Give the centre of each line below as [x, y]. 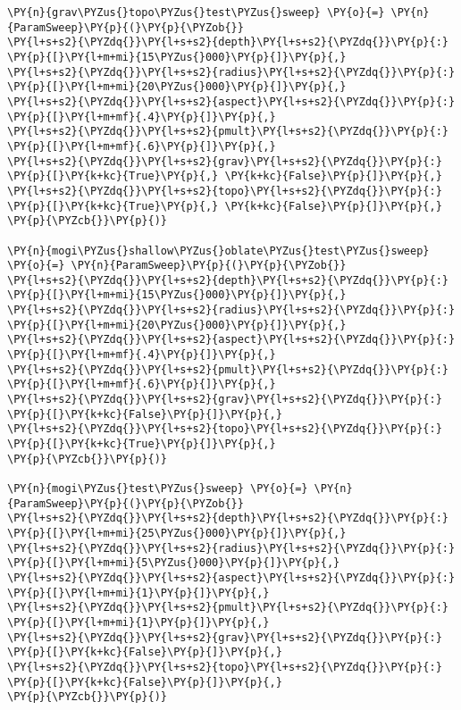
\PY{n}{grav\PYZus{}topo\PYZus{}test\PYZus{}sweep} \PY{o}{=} [196, 13]
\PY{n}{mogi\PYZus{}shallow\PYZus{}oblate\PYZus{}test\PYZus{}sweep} [218, 251]
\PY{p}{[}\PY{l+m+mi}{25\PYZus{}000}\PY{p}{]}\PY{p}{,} [177, 533]
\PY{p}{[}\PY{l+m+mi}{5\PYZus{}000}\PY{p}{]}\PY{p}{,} [174, 563]
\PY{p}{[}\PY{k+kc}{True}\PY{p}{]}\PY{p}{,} [142, 444]
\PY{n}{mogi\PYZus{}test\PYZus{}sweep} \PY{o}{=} [158, 489]
